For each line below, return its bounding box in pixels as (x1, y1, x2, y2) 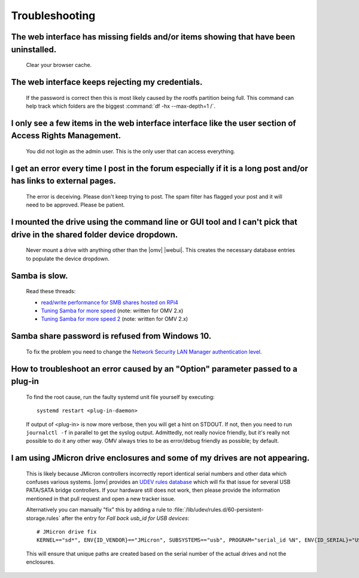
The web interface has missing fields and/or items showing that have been (11, 32, 296, 42)
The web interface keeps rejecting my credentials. (11, 77, 203, 87)
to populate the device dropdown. (26, 255, 110, 262)
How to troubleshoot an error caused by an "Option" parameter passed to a (11, 364, 297, 374)
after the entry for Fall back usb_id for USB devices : (62, 515, 190, 522)
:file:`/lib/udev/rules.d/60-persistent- (173, 506, 264, 513)
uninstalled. (11, 44, 57, 54)
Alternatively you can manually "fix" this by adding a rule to (26, 506, 172, 513)
